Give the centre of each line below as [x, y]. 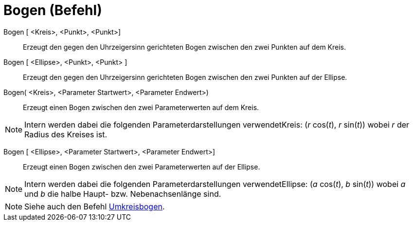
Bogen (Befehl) [53, 10]
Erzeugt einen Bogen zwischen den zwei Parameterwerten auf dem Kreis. [141, 107]
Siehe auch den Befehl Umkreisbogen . [95, 206]
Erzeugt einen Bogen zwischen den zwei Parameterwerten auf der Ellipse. [142, 167]
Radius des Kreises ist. [66, 134]
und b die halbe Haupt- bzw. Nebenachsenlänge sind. [123, 194]
